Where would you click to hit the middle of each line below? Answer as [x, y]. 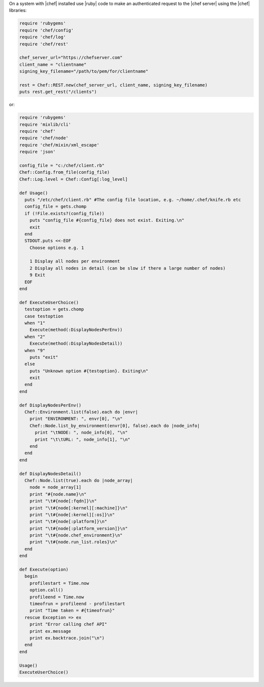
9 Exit [37, 275]
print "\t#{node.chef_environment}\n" [76, 535]
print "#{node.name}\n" [58, 494]
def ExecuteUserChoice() [49, 302]
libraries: [18, 10]
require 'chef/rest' [44, 44]
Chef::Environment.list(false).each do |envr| [81, 412]
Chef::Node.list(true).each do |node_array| [79, 480]
